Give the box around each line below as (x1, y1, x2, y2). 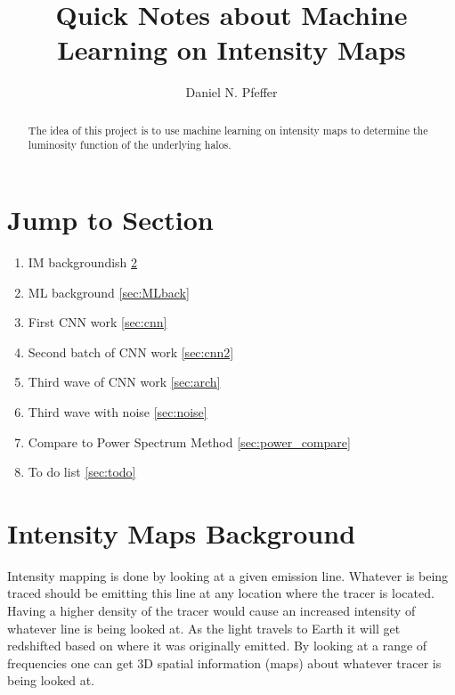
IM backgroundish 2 (28, 252, 138, 271)
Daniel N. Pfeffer (185, 83, 278, 102)
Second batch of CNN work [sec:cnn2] (28, 342, 234, 361)
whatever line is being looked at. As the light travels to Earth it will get (7, 618, 401, 637)
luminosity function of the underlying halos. (28, 137, 232, 152)
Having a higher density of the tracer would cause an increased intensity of (7, 601, 416, 620)
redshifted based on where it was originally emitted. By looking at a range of (7, 636, 427, 655)
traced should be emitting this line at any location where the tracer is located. (7, 584, 435, 602)
